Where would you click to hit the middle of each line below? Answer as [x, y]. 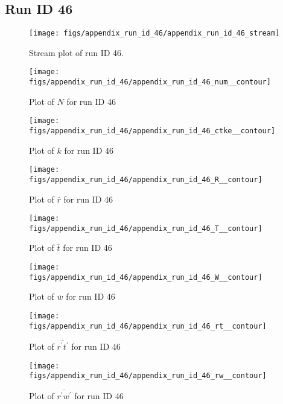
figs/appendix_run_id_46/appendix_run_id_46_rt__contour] [148, 326]
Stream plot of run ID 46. [77, 52]
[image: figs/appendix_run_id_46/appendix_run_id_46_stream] [154, 33]
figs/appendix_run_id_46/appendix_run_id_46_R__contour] [146, 179]
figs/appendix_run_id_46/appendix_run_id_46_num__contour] [150, 82]
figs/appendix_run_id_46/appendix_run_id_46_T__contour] [146, 228]
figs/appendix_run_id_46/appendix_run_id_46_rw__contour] [148, 376]
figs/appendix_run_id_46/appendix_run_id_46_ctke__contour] [152, 131]
